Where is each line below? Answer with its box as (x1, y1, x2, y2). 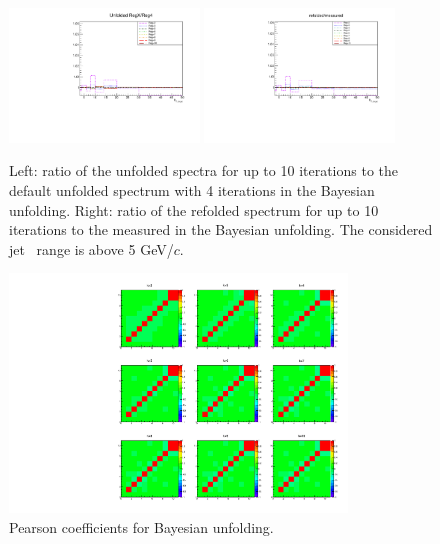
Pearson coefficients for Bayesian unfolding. (9, 516, 274, 537)
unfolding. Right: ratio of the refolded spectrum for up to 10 (9, 199, 379, 220)
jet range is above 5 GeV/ (9, 238, 174, 259)
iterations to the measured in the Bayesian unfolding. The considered (9, 219, 433, 240)
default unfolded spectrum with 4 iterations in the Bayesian (9, 180, 375, 201)
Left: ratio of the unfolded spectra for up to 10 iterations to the (9, 160, 399, 181)
